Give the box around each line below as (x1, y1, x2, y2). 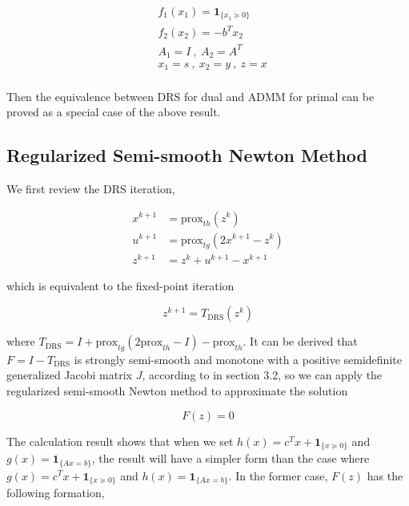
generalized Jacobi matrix (6, 366, 132, 383)
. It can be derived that (243, 333, 358, 350)
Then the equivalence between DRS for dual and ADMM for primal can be (6, 87, 375, 104)
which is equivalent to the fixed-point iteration (6, 277, 235, 294)
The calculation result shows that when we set (6, 432, 234, 449)
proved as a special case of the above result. (6, 103, 221, 120)
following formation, (6, 484, 105, 500)
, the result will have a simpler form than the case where (91, 450, 370, 467)
